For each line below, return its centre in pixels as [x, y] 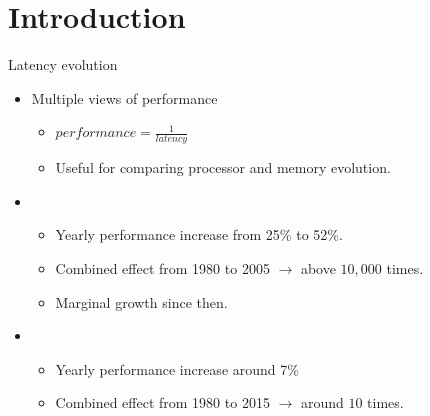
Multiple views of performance [124, 97]
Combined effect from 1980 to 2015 [162, 402]
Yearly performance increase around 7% [177, 368]
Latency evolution [63, 64]
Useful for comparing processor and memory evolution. [223, 167]
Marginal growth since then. [141, 301]
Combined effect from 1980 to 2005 [162, 267]
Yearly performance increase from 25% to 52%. [199, 234]
